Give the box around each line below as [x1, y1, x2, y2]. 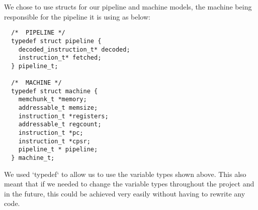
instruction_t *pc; [18, 129, 83, 137]
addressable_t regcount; [18, 121, 102, 128]
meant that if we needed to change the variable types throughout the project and [4, 178, 254, 189]
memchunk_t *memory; [18, 96, 87, 103]
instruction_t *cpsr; [18, 137, 91, 145]
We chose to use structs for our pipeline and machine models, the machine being [4, 2, 252, 12]
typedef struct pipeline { [11, 37, 102, 45]
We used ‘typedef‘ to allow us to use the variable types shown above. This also [4, 168, 246, 179]
